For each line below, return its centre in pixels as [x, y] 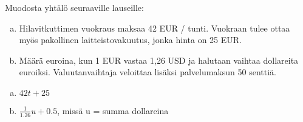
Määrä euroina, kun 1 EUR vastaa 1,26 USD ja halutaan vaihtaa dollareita [159, 60]
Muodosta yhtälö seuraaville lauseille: [74, 7]
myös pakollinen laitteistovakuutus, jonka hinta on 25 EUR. [131, 40]
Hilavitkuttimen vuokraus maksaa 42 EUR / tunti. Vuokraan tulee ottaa [155, 28]
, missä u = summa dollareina [113, 110]
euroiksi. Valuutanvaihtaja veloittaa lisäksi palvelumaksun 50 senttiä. [148, 72]
